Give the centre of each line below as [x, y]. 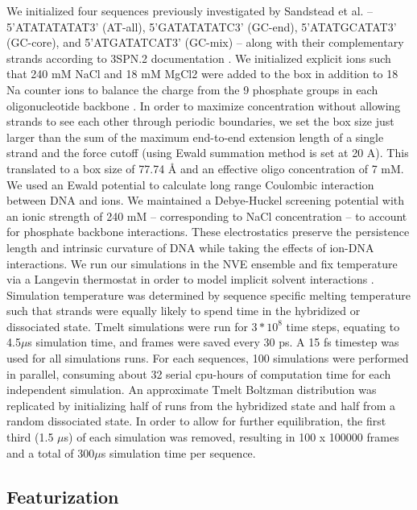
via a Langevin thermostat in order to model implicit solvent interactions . [190, 279]
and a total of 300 [51, 452]
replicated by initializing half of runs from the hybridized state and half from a [201, 405]
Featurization [63, 496]
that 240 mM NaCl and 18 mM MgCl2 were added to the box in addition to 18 [202, 74]
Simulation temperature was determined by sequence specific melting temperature [209, 294]
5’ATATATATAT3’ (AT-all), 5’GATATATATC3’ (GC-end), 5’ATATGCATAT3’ [202, 26]
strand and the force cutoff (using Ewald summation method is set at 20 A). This [208, 153]
